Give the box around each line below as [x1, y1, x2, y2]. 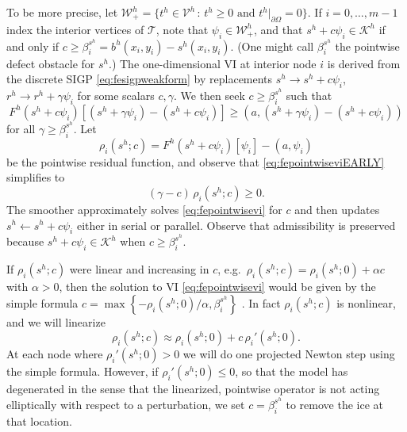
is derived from [327, 55, 401, 71]
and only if [6, 37, 60, 54]
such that [286, 87, 332, 104]
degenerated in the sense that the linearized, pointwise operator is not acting [6, 380, 380, 397]
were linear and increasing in [69, 261, 209, 277]
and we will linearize [6, 313, 106, 330]
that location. [6, 412, 72, 429]
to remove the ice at [286, 396, 383, 412]
